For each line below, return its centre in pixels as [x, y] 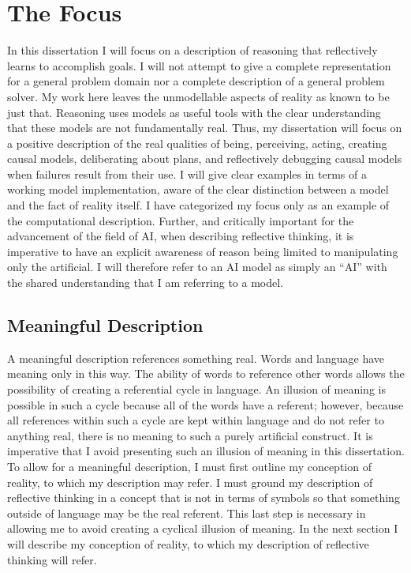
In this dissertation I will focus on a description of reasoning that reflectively [192, 50]
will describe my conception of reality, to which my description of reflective [188, 543]
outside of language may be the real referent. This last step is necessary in [187, 513]
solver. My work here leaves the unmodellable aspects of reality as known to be [198, 96]
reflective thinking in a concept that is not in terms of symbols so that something [204, 498]
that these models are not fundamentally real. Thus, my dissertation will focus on [205, 128]
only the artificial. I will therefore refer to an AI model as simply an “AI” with [197, 267]
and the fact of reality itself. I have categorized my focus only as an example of [198, 205]
